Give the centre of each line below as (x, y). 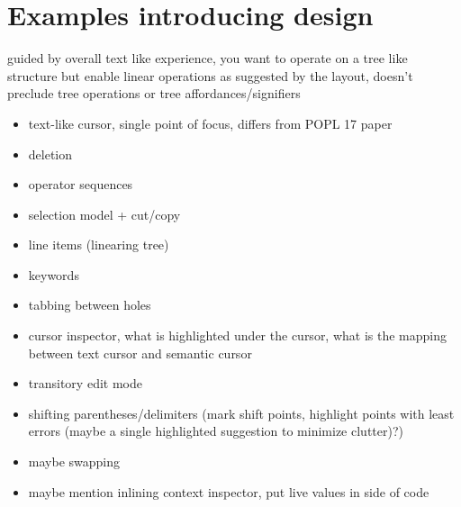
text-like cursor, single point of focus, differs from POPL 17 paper (210, 123)
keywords (54, 274)
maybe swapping (74, 462)
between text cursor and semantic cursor (140, 353)
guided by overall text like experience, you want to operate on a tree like (208, 58)
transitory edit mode (85, 383)
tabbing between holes (90, 305)
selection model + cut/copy (104, 214)
